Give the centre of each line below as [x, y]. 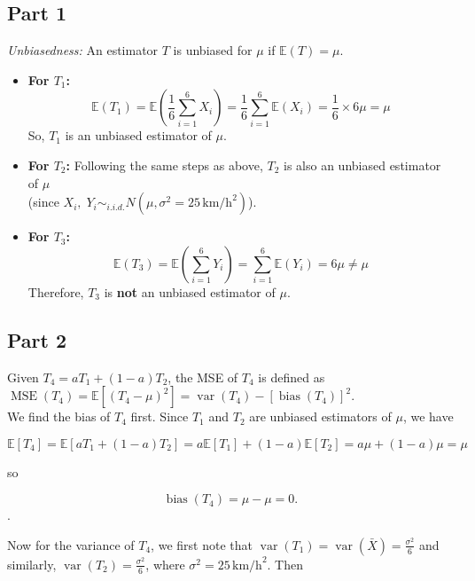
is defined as [292, 377]
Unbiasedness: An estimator [83, 50]
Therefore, [56, 291]
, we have [428, 416]
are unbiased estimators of [320, 416]
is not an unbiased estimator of [190, 291]
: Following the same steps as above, [164, 165]
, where [165, 564]
